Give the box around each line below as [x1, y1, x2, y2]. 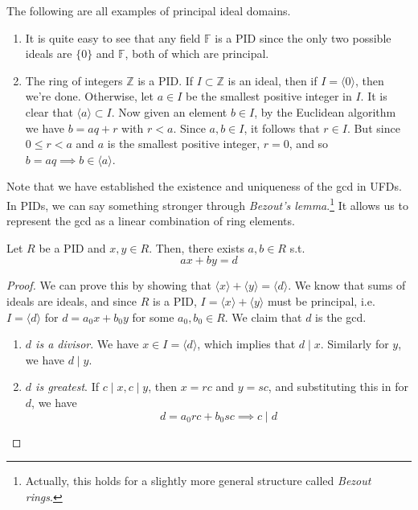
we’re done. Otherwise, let [25, 88, 154, 105]
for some [132, 308, 174, 325]
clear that [25, 103, 73, 120]
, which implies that [197, 335, 296, 352]
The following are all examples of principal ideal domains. [6, 2, 291, 19]
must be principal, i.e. [267, 292, 375, 309]
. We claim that [224, 308, 302, 325]
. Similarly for [320, 335, 389, 352]
